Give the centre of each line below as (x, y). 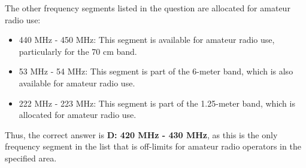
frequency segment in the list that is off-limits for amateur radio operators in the (153, 146)
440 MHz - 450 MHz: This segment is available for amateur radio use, (147, 40)
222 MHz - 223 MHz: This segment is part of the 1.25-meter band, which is (157, 103)
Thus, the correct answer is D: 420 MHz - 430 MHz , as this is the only (141, 134)
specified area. (31, 158)
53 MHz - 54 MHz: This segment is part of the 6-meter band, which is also (156, 71)
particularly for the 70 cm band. (78, 51)
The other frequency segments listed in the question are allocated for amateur (148, 8)
